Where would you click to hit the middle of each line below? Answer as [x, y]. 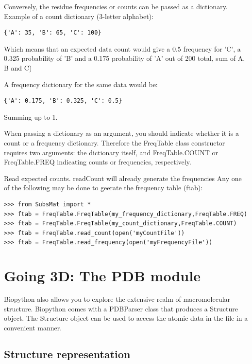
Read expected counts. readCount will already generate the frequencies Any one [123, 178]
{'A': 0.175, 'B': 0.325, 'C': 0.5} [63, 101]
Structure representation [67, 354]
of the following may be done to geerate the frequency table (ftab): [103, 188]
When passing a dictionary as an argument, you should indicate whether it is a [121, 133]
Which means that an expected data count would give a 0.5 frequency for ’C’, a [122, 48]
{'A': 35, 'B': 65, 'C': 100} [53, 33]
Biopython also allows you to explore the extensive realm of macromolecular [117, 299]
